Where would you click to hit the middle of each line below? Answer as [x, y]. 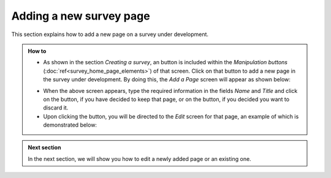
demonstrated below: [70, 125]
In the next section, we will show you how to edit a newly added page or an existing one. [139, 158]
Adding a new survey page [81, 16]
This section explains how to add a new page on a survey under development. [110, 34]
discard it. [56, 108]
